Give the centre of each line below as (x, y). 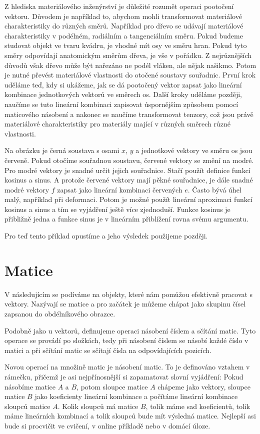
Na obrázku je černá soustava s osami (62, 150)
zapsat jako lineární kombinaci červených (120, 189)
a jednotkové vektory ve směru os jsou (194, 150)
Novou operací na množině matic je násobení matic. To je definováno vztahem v (127, 367)
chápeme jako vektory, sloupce (204, 386)
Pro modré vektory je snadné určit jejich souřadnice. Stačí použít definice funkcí (127, 170)
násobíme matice (30, 386)
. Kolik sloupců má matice (98, 406)
